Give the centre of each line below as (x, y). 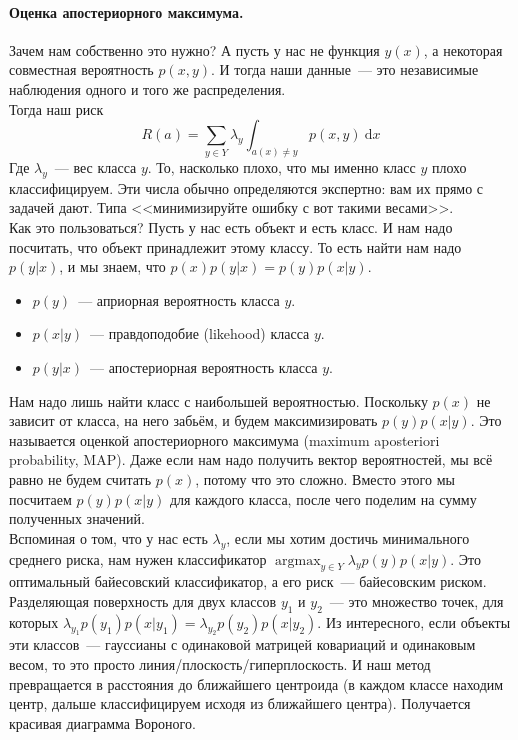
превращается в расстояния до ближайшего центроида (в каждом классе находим (256, 683)
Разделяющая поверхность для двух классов (143, 600)
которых (34, 621)
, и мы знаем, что (112, 266)
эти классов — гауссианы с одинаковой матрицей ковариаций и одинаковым (242, 644)
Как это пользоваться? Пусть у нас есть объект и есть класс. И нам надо (231, 227)
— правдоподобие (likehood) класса (200, 333)
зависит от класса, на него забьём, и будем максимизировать (193, 420)
